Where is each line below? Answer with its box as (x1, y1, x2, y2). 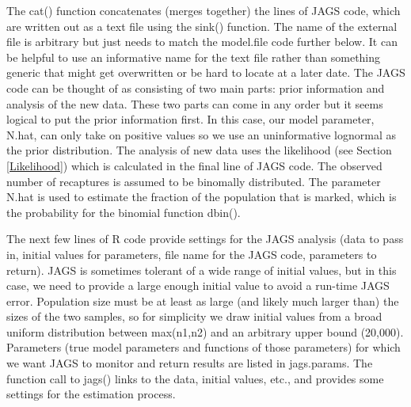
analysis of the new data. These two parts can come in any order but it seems (6, 95, 383, 112)
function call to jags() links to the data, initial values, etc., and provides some (6, 370, 384, 386)
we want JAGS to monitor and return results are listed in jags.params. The (6, 355, 373, 371)
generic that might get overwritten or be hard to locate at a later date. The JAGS (6, 64, 405, 81)
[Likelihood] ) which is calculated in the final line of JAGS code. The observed (6, 157, 382, 173)
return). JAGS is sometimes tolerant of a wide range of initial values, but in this (6, 261, 397, 278)
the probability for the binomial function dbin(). (6, 203, 241, 220)
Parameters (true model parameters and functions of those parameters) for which (6, 339, 401, 356)
